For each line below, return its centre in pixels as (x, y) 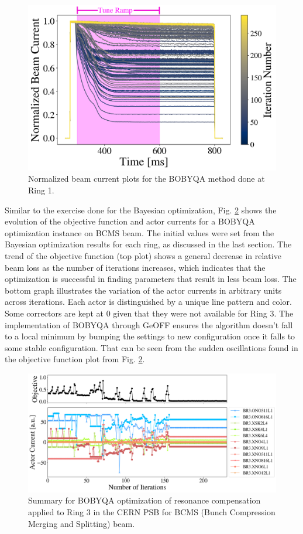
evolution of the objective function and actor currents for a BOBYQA (130, 221)
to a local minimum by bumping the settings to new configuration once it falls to (150, 336)
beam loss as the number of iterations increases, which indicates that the (135, 267)
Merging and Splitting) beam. (82, 523)
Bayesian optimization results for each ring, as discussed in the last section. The (148, 244)
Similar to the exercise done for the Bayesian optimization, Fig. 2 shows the (141, 210)
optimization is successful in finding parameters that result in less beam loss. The (151, 279)
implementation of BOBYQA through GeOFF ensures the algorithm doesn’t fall (149, 324)
